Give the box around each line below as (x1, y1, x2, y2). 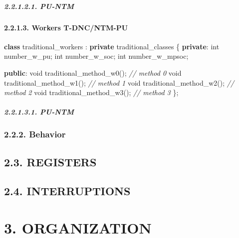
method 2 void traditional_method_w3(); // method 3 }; (4, 87, 179, 98)
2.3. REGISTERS (4, 154, 97, 169)
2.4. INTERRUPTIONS (4, 183, 131, 199)
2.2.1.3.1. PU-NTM (4, 107, 74, 117)
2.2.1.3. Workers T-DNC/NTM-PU (4, 22, 128, 32)
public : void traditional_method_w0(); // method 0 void (4, 67, 182, 78)
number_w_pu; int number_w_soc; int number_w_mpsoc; (4, 51, 189, 61)
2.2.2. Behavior (4, 128, 66, 140)
